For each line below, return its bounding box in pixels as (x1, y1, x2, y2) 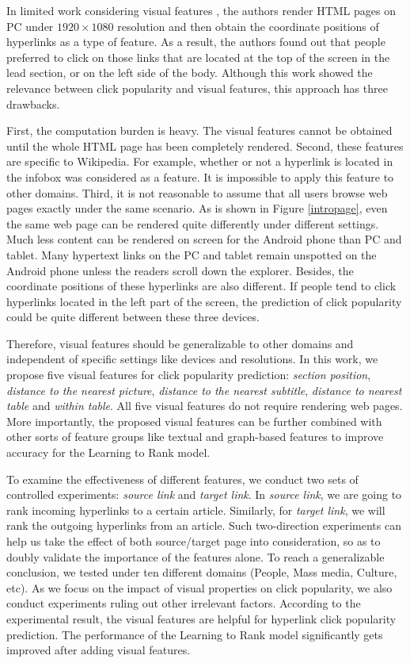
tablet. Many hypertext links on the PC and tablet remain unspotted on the (6, 246, 377, 263)
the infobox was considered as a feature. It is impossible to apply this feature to (6, 168, 394, 185)
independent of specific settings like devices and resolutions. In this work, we (6, 351, 378, 367)
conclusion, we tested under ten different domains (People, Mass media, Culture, (6, 564, 397, 581)
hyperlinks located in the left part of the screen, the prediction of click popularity (6, 293, 402, 309)
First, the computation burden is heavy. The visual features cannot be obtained (6, 122, 393, 139)
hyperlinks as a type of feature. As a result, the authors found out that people (6, 33, 385, 50)
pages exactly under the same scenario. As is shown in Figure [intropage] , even (6, 200, 388, 217)
